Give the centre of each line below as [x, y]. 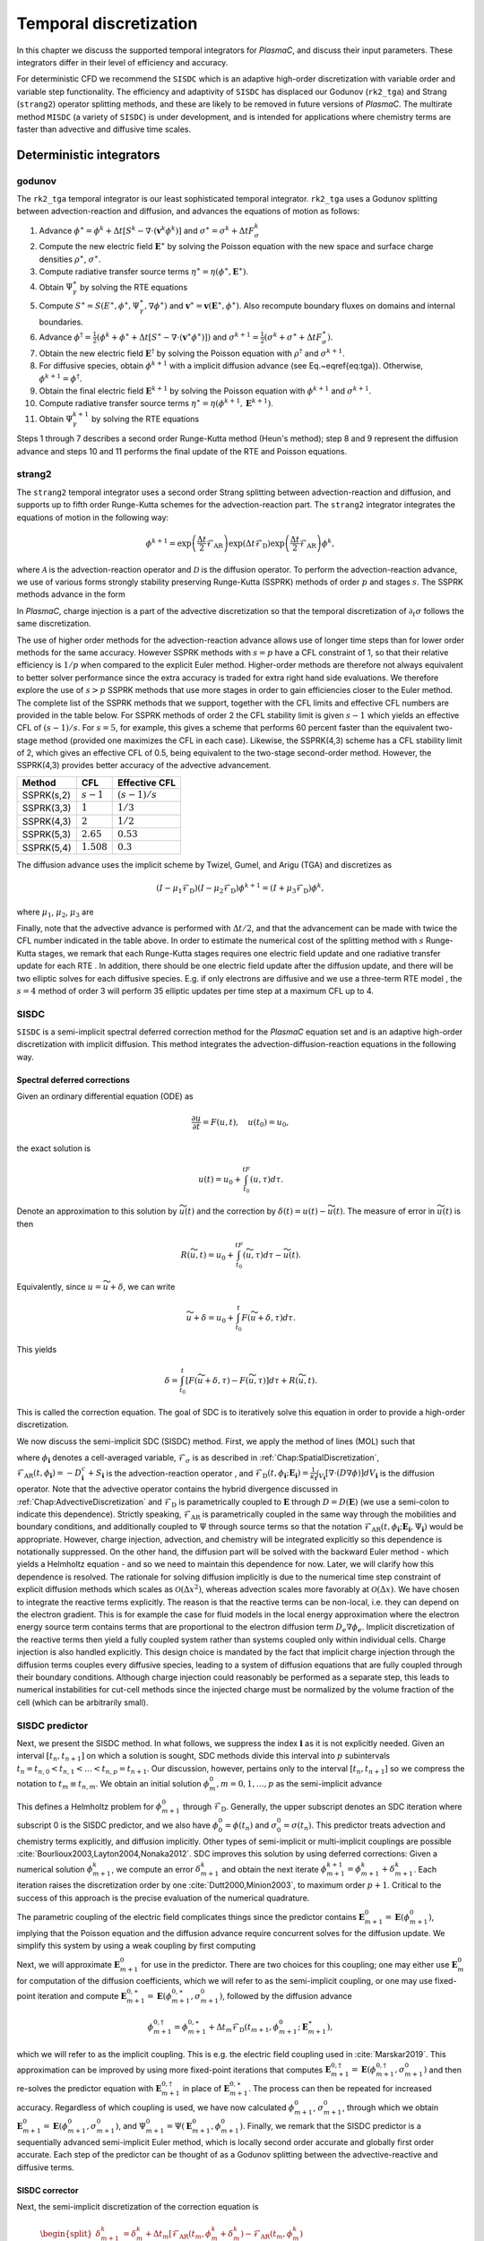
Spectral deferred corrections [73, 1079]
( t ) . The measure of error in [384, 1211]
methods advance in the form [71, 594]
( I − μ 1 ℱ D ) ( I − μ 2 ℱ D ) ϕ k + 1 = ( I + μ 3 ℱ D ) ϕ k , [240, 888]
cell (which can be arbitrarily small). [82, 1702]
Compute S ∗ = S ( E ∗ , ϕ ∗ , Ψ [89, 305]
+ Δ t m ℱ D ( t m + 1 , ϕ [243, 2028]
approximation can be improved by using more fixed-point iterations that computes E [174, 2070]
